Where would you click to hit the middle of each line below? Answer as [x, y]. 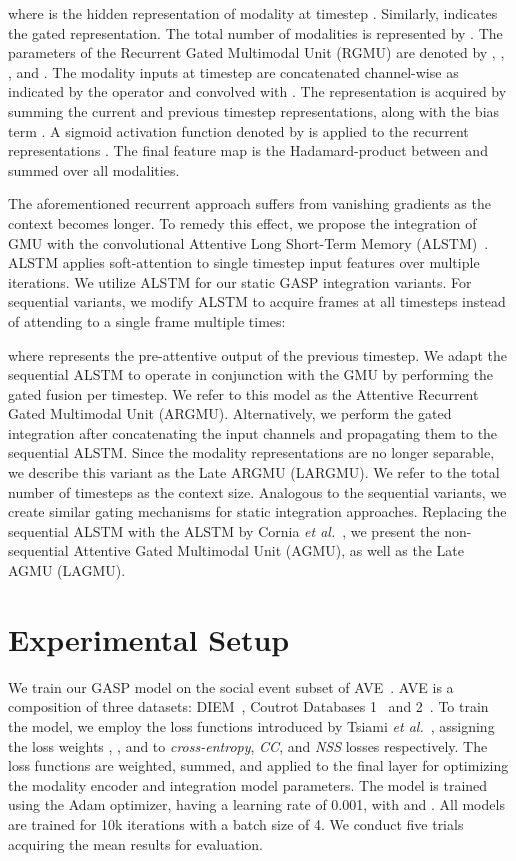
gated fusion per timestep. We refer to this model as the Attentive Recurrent [243, 393]
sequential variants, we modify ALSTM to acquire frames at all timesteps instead [257, 301]
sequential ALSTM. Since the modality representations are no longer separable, [251, 452]
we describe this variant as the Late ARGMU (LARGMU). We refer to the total [254, 472]
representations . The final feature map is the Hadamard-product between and [248, 150]
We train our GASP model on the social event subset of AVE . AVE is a [231, 686]
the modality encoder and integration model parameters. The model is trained [248, 784]
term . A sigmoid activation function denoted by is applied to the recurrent [238, 130]
